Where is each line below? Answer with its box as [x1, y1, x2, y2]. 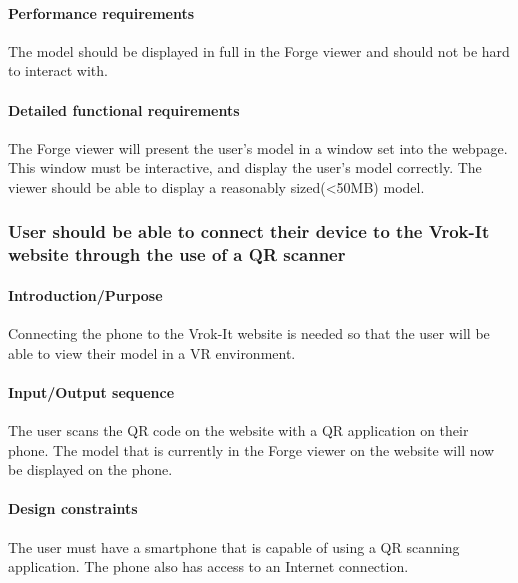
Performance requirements [8, 2, 195, 23]
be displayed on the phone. [8, 459, 173, 480]
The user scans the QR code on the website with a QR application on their [8, 420, 469, 441]
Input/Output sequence [8, 381, 175, 402]
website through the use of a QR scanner [8, 242, 346, 267]
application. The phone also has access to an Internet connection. [8, 556, 409, 577]
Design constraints [8, 498, 138, 519]
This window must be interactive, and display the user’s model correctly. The [8, 157, 482, 178]
